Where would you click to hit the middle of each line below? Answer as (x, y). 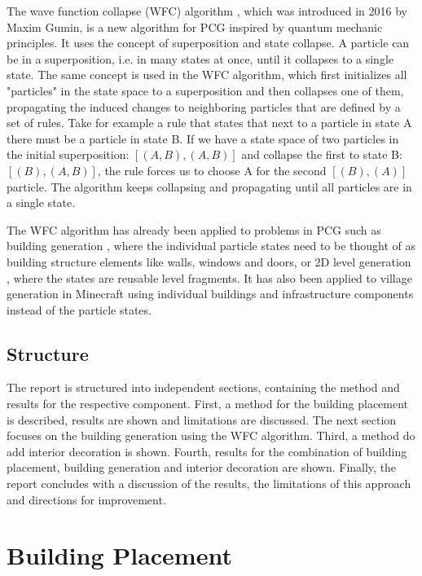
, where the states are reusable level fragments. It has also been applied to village (209, 277)
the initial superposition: (68, 154)
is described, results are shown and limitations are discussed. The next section (202, 419)
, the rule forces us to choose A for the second (212, 170)
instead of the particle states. (79, 309)
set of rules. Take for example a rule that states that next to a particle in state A (209, 123)
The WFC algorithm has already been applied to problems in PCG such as (194, 229)
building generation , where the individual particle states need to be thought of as (211, 246)
